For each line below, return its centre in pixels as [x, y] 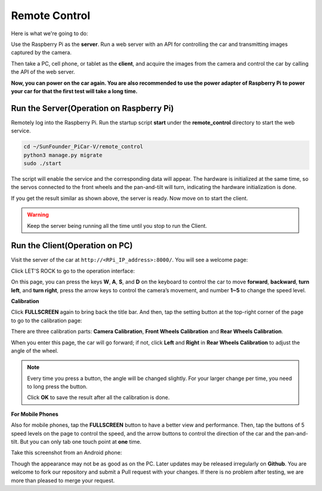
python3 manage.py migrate [63, 155]
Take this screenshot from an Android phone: [66, 453]
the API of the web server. [43, 72]
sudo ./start [43, 163]
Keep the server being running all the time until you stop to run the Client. [117, 226]
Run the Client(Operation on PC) [72, 245]
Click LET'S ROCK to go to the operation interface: [73, 271]
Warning [38, 215]
